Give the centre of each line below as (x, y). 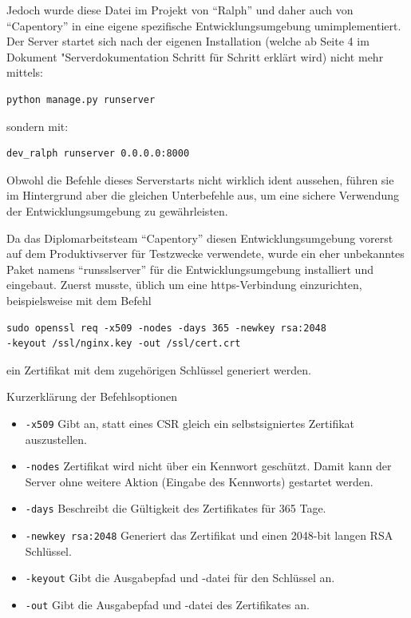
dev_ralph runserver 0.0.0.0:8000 (98, 154)
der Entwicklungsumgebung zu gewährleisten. (117, 210)
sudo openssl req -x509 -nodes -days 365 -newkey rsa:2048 (166, 328)
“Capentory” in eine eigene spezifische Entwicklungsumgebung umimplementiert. (204, 25)
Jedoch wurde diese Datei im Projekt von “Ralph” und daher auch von (180, 10)
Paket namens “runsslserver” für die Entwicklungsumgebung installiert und (190, 269)
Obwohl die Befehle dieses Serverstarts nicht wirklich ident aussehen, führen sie (200, 179)
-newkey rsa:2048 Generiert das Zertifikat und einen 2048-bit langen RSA (209, 535)
